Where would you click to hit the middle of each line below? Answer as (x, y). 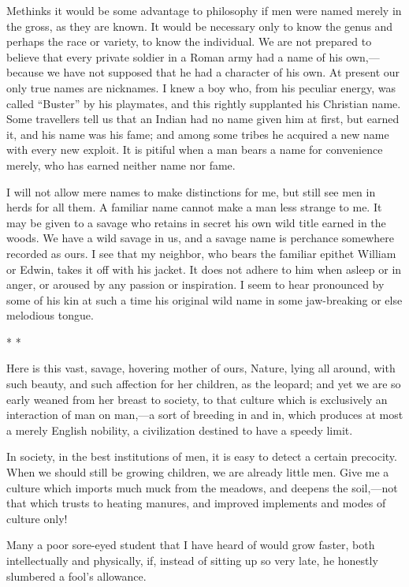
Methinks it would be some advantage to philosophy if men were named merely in (204, 10)
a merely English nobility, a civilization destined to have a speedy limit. (180, 430)
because (25, 72)
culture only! (37, 518)
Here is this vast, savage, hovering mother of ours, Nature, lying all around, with (201, 368)
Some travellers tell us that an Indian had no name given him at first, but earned (203, 119)
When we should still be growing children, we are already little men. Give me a (198, 472)
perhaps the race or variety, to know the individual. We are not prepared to (189, 41)
